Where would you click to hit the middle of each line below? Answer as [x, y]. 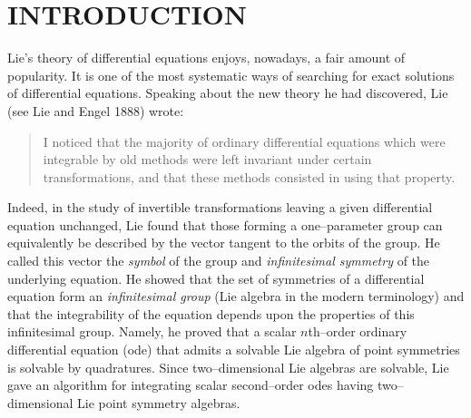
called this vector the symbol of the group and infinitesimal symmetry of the [219, 261]
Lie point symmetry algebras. [159, 402]
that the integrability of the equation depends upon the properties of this [211, 313]
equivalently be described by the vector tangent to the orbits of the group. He [224, 243]
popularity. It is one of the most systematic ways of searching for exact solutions [231, 75]
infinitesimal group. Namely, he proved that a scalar [152, 331]
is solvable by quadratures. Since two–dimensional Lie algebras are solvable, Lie [228, 367]
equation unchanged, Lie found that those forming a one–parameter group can [225, 224]
